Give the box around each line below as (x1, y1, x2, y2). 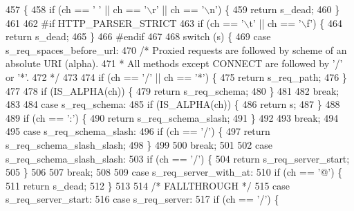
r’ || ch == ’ (152, 2, 205, 16)
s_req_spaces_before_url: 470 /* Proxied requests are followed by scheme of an (6, 42, 347, 57)
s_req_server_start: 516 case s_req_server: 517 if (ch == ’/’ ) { (6, 192, 279, 206)
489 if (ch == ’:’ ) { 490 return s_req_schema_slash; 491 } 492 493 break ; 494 (6, 110, 339, 125)
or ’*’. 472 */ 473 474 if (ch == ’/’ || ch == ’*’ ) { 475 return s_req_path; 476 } (6, 69, 347, 84)
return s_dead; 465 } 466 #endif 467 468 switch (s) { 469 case (6, 29, 271, 44)
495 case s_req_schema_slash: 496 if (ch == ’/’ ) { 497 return (6, 124, 270, 138)
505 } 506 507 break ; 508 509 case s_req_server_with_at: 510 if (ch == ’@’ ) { (6, 165, 343, 179)
